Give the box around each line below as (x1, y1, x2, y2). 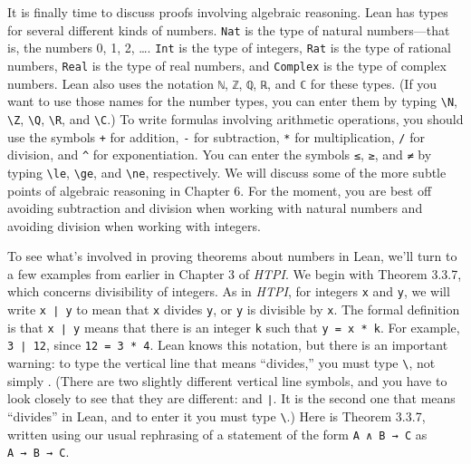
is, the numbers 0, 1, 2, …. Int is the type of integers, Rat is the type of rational (7, 38, 451, 57)
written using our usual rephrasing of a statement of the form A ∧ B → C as (7, 424, 428, 443)
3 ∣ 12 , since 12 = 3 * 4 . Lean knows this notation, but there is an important (7, 335, 448, 354)
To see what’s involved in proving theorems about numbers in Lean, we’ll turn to (7, 246, 457, 266)
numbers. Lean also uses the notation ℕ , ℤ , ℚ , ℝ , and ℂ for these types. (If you (7, 73, 437, 92)
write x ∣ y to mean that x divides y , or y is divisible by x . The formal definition (7, 300, 460, 319)
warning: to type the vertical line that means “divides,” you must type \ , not (7, 353, 436, 372)
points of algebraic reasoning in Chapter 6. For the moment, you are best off (7, 180, 432, 199)
